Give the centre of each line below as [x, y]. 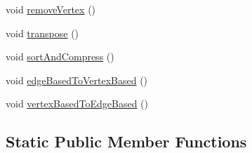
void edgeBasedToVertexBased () [77, 80]
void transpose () [42, 33]
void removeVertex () [51, 9]
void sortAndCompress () [60, 56]
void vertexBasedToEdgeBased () [77, 104]
